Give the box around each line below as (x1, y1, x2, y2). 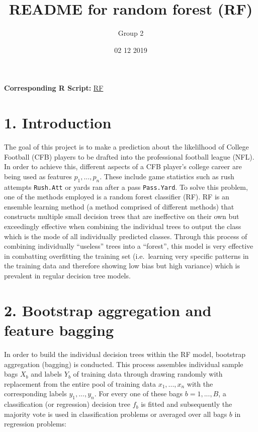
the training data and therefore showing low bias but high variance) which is (4, 260, 240, 271)
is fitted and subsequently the (141, 399, 232, 409)
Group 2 (118, 28, 144, 38)
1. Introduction (4, 112, 112, 133)
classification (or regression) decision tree (4, 399, 130, 409)
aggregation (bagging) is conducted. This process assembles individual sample (4, 358, 243, 369)
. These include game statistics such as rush (100, 171, 234, 181)
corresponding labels (4, 388, 67, 399)
